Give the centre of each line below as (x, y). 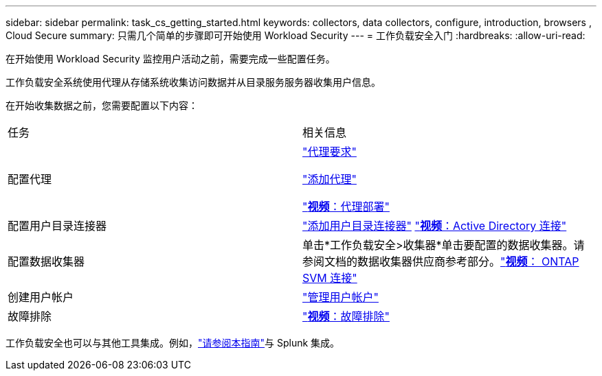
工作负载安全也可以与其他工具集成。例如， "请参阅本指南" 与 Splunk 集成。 (173, 343)
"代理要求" (330, 152)
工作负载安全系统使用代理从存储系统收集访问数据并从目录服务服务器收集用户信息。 (193, 82)
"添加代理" (330, 179)
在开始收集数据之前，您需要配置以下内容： (102, 105)
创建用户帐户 (41, 297)
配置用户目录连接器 (57, 226)
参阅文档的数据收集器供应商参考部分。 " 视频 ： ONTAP (441, 261)
